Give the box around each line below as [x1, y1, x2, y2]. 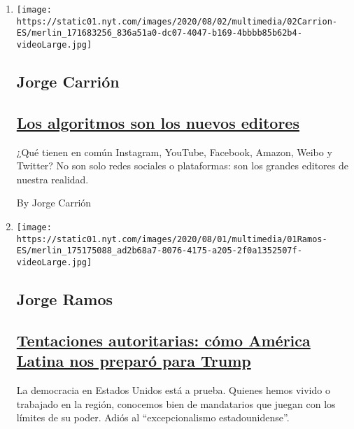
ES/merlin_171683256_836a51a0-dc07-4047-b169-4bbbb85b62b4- [16, 28, 302, 38]
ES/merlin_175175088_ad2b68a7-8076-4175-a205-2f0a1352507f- [16, 246, 302, 256]
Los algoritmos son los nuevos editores [16, 111, 299, 133]
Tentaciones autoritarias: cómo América [16, 329, 311, 351]
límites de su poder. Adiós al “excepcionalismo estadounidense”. [16, 410, 290, 425]
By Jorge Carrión [16, 195, 92, 210]
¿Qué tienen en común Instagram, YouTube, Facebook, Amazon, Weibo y [16, 144, 332, 159]
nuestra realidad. [16, 171, 89, 186]
